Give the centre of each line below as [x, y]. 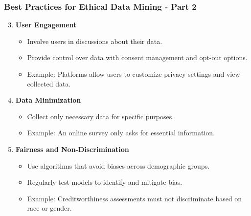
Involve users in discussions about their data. [95, 41]
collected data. [49, 83]
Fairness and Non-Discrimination [72, 149]
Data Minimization [48, 100]
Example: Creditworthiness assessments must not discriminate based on [135, 198]
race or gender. [49, 208]
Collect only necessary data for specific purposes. [101, 116]
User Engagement [46, 25]
